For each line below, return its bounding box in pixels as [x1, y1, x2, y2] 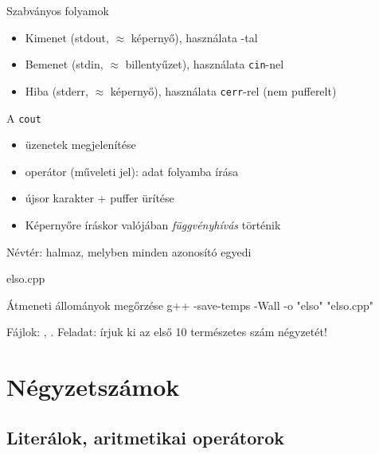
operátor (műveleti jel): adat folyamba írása [25, 162, 239, 179]
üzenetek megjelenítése [25, 136, 136, 153]
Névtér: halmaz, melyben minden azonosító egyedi [6, 243, 252, 260]
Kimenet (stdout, [25, 29, 109, 45]
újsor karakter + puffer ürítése [25, 190, 174, 206]
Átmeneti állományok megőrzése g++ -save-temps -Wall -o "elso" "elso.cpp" [6, 296, 374, 313]
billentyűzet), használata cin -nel [125, 56, 284, 72]
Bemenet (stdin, [25, 56, 104, 72]
